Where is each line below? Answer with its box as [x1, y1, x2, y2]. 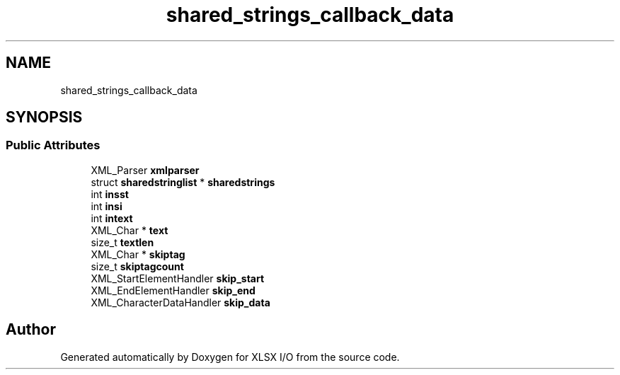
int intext [91, 212, 133, 224]
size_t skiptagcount [91, 260, 184, 272]
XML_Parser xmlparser [91, 163, 200, 176]
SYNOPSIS [6, 108, 83, 127]
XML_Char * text [91, 224, 168, 236]
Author [6, 321, 56, 339]
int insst [91, 187, 129, 200]
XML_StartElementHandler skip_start [91, 272, 265, 284]
